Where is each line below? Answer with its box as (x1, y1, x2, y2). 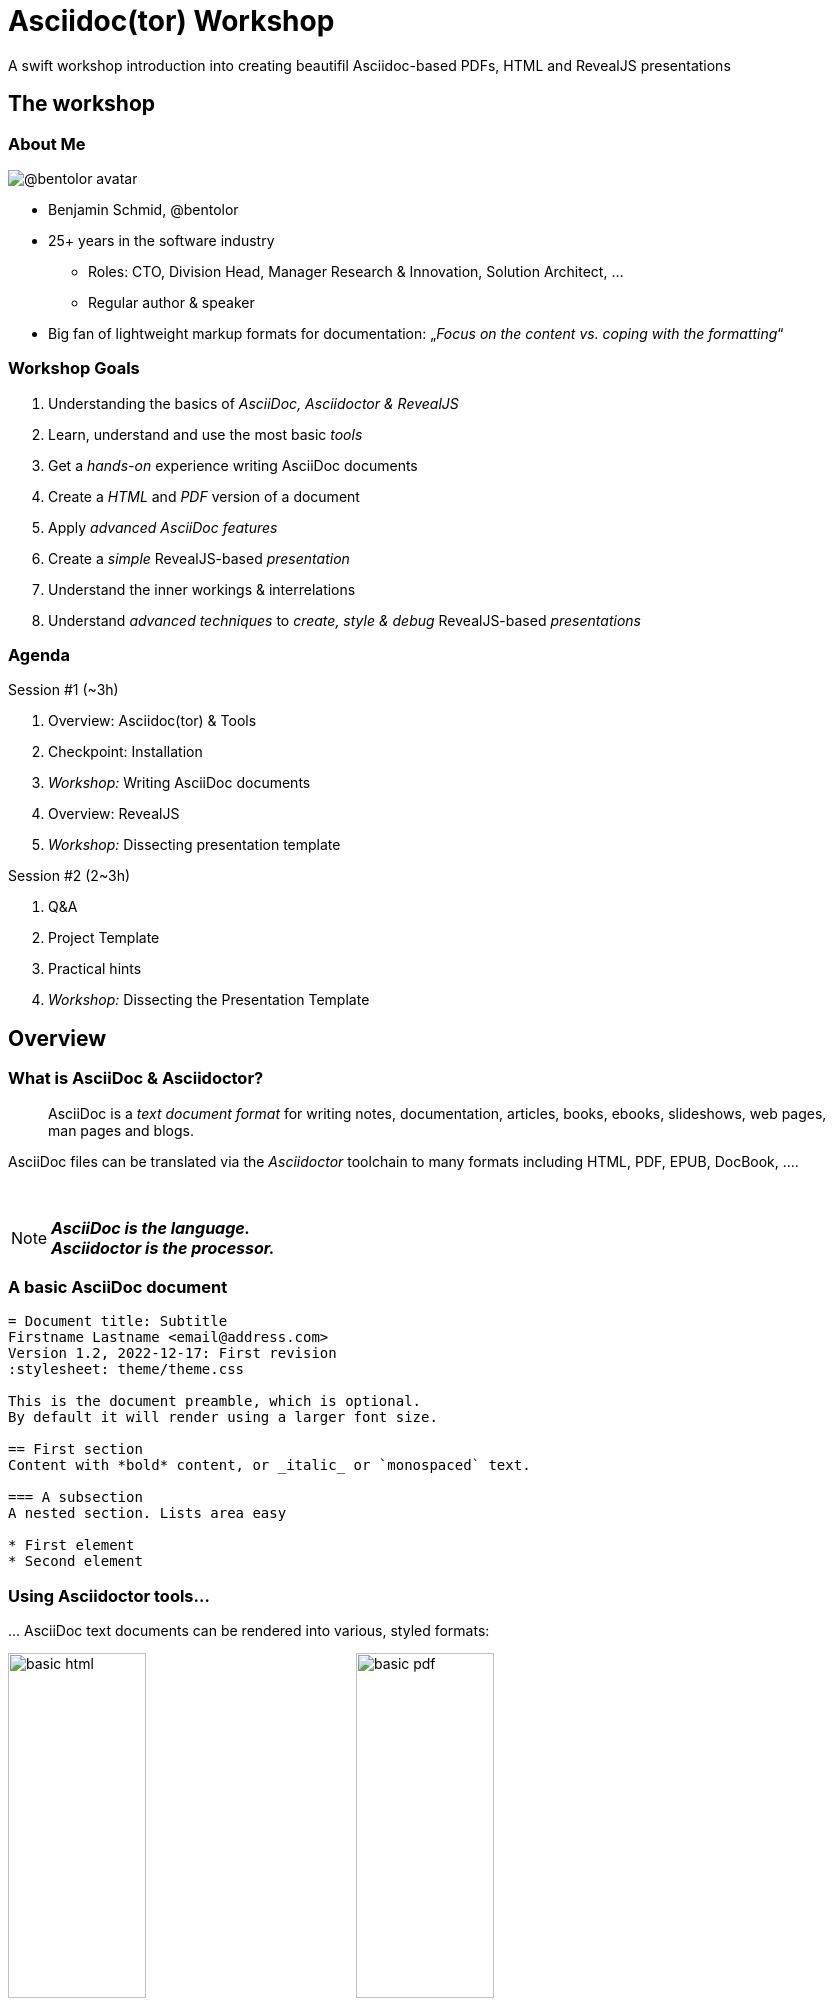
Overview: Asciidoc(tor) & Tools (48, 712, 257, 730)
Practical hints (48, 960, 142, 978)
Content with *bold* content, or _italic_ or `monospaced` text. (8, 1457, 531, 1474)
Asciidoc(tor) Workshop (8, 4, 335, 38)
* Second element (8, 1553, 143, 1570)
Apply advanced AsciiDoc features (48, 518, 278, 536)
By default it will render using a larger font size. (8, 1409, 438, 1426)
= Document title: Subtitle (8, 1313, 228, 1330)
